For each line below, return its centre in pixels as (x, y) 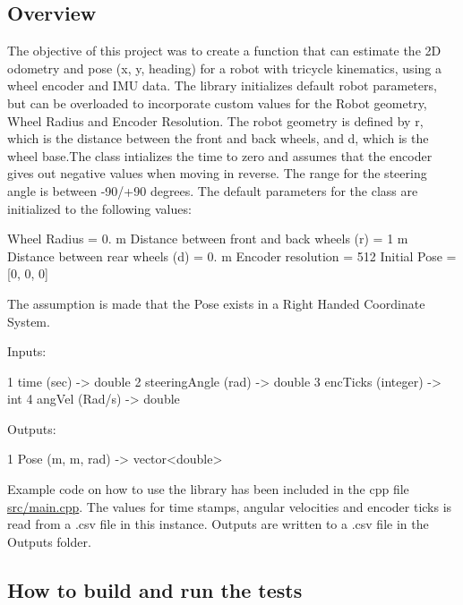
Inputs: (27, 351)
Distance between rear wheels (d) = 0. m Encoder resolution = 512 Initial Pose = (232, 256)
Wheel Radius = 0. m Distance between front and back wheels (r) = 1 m (208, 239)
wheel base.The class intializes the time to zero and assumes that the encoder (220, 155)
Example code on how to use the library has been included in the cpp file (208, 489)
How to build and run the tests (155, 589)
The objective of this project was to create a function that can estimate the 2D (224, 51)
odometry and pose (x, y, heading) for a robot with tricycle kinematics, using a (224, 68)
